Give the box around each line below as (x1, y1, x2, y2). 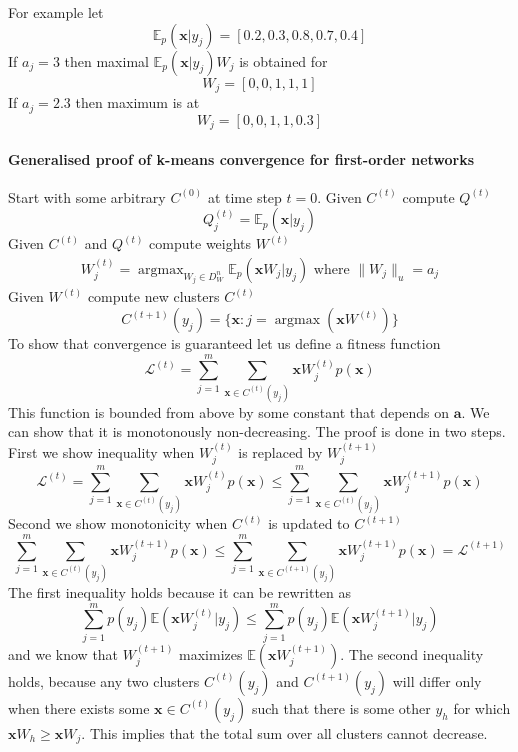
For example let (8, 2, 104, 22)
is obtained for (239, 50, 328, 71)
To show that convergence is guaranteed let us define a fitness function (8, 333, 441, 353)
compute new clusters (87, 286, 220, 307)
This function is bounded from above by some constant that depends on (8, 401, 450, 422)
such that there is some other (251, 697, 431, 718)
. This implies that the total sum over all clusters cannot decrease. (81, 722, 488, 743)
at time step (207, 186, 282, 207)
